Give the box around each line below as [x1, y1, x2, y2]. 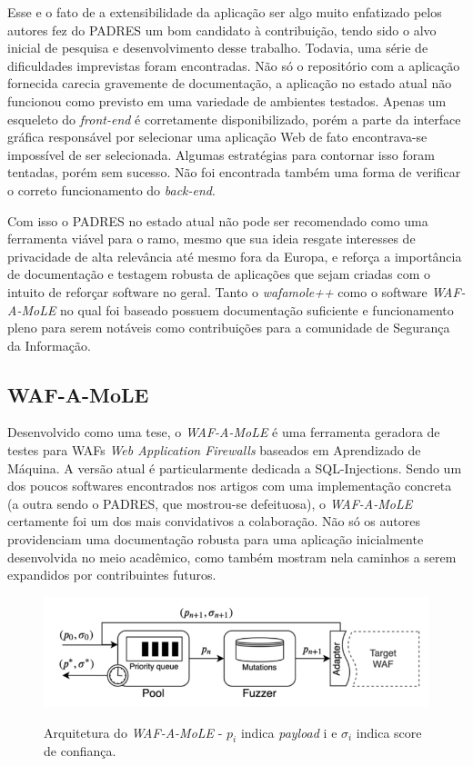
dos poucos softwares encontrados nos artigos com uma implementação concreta [7, 476, 452, 495]
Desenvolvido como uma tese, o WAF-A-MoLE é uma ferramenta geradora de [7, 423, 440, 442]
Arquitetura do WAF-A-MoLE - [44, 722, 223, 741]
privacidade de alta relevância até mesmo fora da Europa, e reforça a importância [7, 246, 462, 265]
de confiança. [44, 741, 116, 761]
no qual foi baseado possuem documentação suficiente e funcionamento [60, 300, 454, 319]
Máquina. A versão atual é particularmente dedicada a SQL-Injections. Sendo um [7, 458, 462, 477]
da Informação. [7, 335, 91, 354]
